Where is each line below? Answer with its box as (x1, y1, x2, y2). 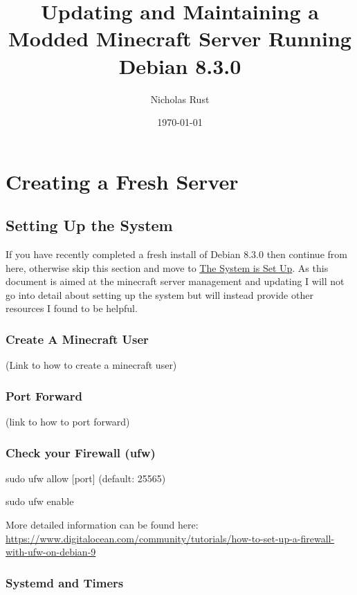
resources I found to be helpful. (6, 301, 138, 315)
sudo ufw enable (6, 494, 74, 509)
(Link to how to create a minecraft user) (6, 358, 177, 372)
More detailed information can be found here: (6, 518, 199, 532)
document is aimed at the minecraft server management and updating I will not (6, 274, 345, 289)
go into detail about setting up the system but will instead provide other (6, 287, 313, 302)
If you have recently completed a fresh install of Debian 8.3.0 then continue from (6, 247, 347, 262)
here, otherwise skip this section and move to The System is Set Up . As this (6, 260, 329, 275)
